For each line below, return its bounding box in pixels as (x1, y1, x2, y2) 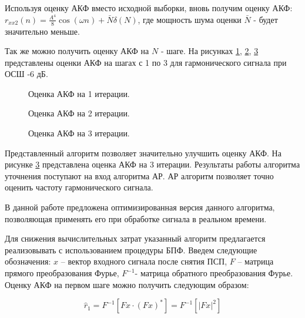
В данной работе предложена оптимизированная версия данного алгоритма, (5, 201, 275, 213)
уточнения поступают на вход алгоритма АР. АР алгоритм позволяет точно (5, 169, 274, 182)
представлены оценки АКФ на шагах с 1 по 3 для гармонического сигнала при (5, 56, 287, 68)
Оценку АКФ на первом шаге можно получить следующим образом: (5, 278, 249, 290)
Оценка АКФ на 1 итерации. (28, 87, 130, 99)
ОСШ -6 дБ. (5, 68, 48, 80)
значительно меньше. (5, 25, 80, 37)
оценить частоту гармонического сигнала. (5, 181, 153, 193)
